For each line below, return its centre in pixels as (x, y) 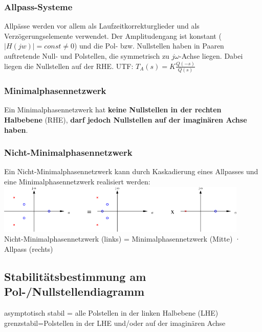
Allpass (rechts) (29, 249)
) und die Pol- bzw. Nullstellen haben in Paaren (149, 46)
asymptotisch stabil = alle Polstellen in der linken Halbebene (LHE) (111, 313)
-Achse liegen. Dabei (211, 56)
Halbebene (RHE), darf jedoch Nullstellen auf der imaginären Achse (126, 120)
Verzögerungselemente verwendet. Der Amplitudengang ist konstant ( (113, 35)
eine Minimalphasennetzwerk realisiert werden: (77, 182)
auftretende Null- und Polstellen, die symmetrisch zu (87, 56)
